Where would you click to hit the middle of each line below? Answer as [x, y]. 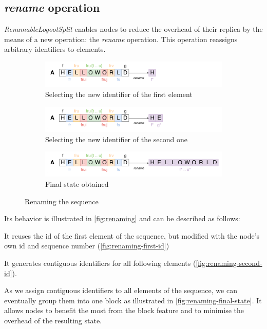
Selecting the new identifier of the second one [116, 139]
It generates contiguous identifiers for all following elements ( [100, 263]
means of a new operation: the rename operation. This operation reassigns [121, 39]
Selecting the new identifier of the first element [119, 94]
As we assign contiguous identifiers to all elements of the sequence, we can [121, 290]
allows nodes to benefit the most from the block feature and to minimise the [124, 310]
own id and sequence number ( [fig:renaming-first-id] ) [87, 246]
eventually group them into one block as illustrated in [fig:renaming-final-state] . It [133, 300]
